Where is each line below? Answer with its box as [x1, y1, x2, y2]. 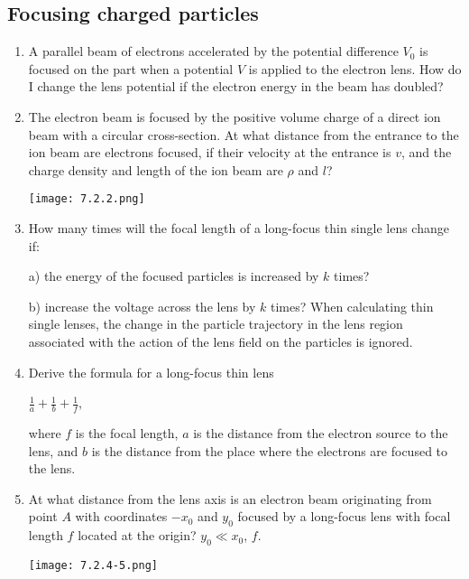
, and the [400, 143, 452, 162]
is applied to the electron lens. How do [248, 59, 462, 78]
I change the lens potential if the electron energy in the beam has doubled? [28, 77, 444, 96]
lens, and [28, 441, 78, 460]
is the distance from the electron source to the [193, 424, 448, 442]
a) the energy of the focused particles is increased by [28, 266, 319, 285]
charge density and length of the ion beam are [28, 160, 283, 179]
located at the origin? [78, 526, 197, 545]
